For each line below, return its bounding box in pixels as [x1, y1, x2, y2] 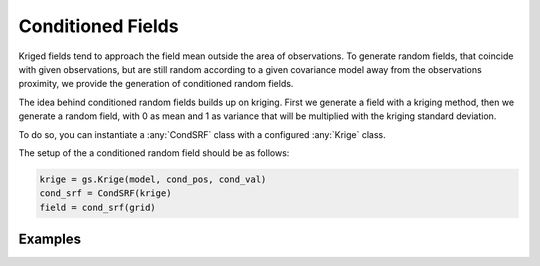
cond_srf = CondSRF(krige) [39, 188, 172, 199]
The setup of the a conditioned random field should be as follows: [18, 146, 290, 159]
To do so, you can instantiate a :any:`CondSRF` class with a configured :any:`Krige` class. [18, 128, 386, 140]
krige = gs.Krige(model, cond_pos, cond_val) [39, 173, 267, 185]
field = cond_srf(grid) [39, 201, 157, 213]
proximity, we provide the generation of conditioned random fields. [18, 78, 294, 90]
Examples [18, 231, 82, 248]
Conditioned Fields [18, 15, 179, 37]
